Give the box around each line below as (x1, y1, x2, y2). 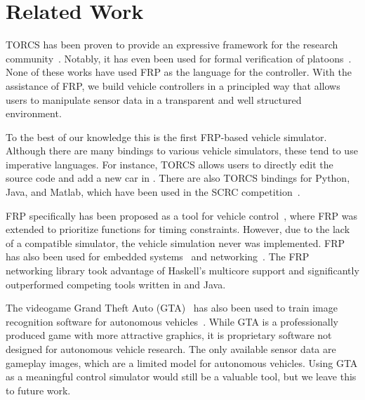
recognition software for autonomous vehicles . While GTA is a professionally (6, 314, 339, 328)
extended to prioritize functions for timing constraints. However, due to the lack (6, 222, 350, 236)
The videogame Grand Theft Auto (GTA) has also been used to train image (6, 300, 338, 315)
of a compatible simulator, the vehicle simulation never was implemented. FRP (6, 235, 345, 250)
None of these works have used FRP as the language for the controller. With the (6, 65, 352, 79)
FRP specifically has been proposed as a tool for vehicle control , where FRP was (6, 208, 358, 222)
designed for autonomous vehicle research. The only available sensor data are (6, 342, 336, 356)
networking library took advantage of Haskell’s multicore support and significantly (6, 263, 359, 278)
